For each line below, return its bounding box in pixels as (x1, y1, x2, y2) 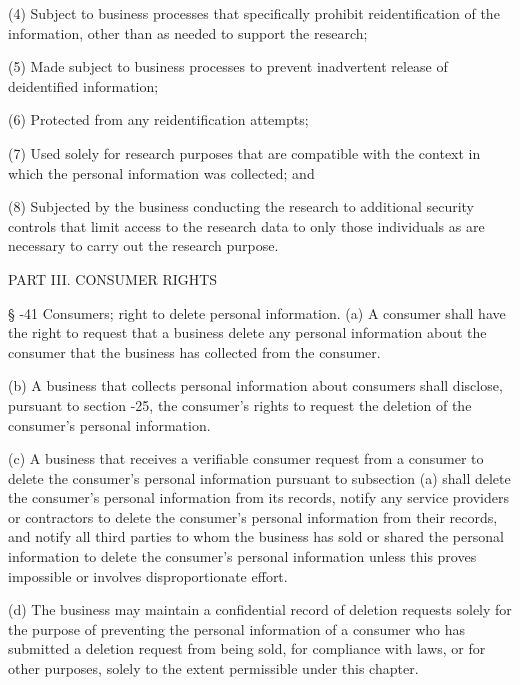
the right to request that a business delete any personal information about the (8, 322, 487, 343)
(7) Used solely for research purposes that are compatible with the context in (8, 142, 481, 163)
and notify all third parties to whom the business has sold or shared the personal (8, 526, 504, 547)
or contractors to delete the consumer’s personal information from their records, (8, 506, 498, 527)
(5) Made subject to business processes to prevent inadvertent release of (8, 56, 448, 77)
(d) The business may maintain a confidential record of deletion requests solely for (8, 599, 512, 620)
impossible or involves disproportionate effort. (8, 565, 288, 586)
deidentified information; (8, 75, 159, 96)
